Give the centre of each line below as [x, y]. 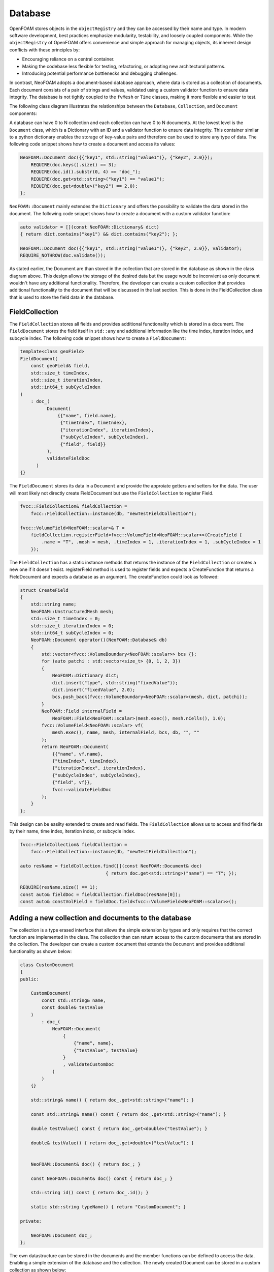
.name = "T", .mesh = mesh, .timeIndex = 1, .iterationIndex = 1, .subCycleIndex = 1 [151, 542]
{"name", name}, [94, 1043]
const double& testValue [72, 1008]
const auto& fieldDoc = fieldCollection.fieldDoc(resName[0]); [100, 894]
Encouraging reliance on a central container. [68, 59]
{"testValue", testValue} [106, 1050]
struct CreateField [44, 590]
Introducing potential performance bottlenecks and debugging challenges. [100, 73]
